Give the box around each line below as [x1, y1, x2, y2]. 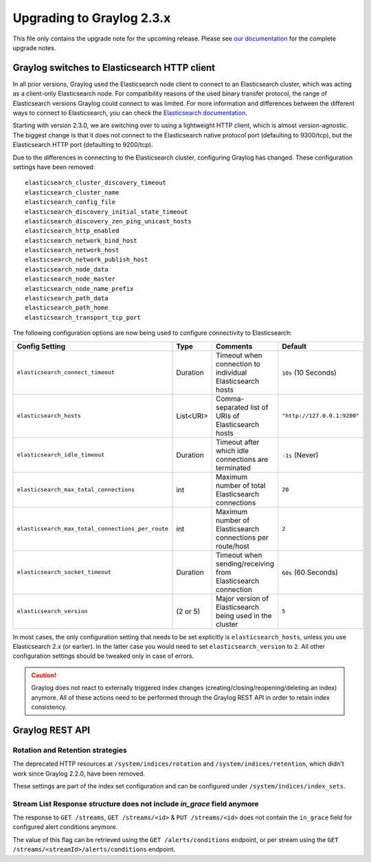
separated [215, 402, 249, 412]
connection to [215, 359, 261, 368]
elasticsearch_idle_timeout [16, 451, 105, 458]
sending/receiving [215, 559, 275, 568]
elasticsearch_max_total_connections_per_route [16, 525, 168, 533]
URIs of [215, 411, 240, 421]
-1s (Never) [282, 450, 319, 460]
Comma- [215, 394, 245, 404]
